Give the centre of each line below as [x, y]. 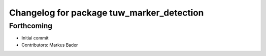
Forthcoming [31, 26]
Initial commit [35, 38]
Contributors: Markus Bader [50, 45]
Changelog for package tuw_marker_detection [106, 13]
